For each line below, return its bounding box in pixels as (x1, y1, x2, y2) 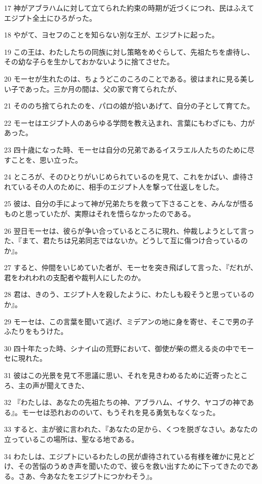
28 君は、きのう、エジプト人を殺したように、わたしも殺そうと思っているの (4, 289, 254, 300)
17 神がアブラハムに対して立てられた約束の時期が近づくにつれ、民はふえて (4, 3, 254, 13)
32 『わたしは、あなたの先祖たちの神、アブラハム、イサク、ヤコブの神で (4, 397, 247, 407)
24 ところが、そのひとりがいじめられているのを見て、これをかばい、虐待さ (4, 171, 254, 182)
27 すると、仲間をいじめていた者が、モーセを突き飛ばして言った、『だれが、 (4, 262, 258, 273)
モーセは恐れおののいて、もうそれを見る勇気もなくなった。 (21, 406, 220, 417)
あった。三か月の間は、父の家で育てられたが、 (25, 83, 181, 94)
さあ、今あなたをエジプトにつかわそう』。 (18, 470, 157, 481)
